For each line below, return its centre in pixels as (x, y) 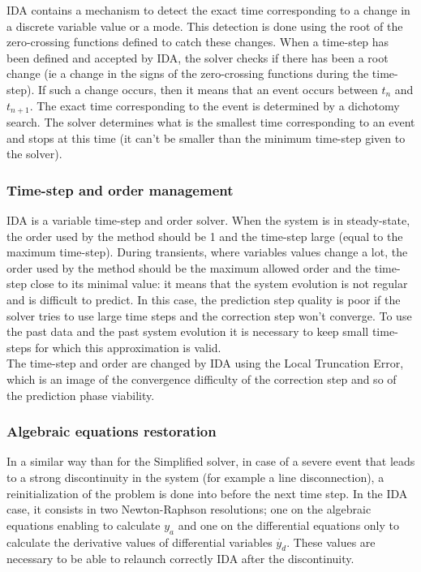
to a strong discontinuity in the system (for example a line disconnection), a (195, 477)
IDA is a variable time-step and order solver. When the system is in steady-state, (208, 220)
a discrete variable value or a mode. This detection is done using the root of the (205, 26)
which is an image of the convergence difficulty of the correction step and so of (202, 378)
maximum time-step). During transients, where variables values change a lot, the (207, 252)
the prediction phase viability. (81, 395)
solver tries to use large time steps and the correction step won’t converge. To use (209, 315)
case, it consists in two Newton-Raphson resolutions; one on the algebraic (189, 509)
